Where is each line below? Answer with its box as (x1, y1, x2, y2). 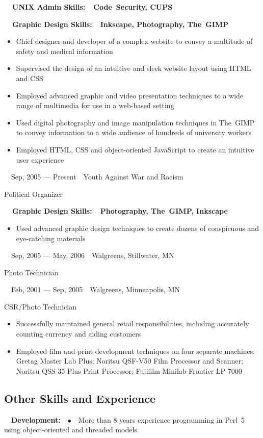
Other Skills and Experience (4, 390, 156, 406)
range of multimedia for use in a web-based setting (16, 100, 174, 111)
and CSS (16, 72, 43, 83)
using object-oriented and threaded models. (4, 424, 139, 435)
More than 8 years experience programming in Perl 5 (78, 414, 245, 425)
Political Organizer (4, 188, 63, 199)
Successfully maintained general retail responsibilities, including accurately (16, 318, 249, 329)
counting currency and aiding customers (16, 328, 141, 339)
